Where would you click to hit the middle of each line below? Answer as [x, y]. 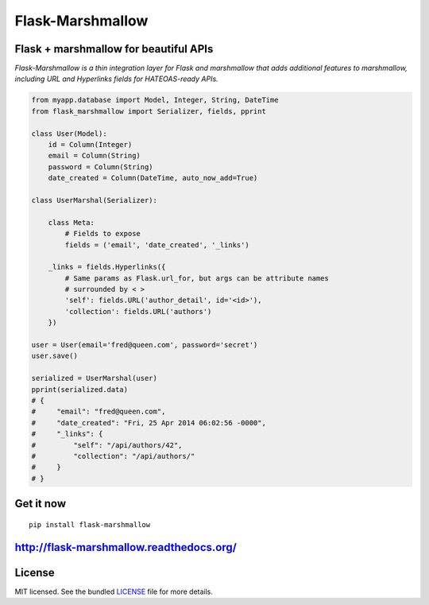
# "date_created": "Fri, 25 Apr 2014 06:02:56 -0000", [149, 423]
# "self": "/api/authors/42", [107, 445]
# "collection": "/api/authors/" [113, 456]
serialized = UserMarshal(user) [95, 378]
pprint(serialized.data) [80, 389]
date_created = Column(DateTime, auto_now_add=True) [153, 178]
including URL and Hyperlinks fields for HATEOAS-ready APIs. [116, 79]
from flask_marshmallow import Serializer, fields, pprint [149, 111]
